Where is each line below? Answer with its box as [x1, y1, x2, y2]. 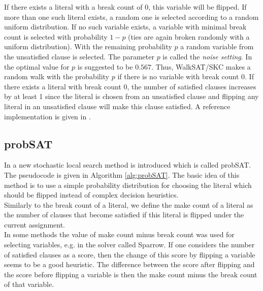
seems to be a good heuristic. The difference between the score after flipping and [4, 259, 255, 270]
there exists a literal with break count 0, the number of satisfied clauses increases [4, 81, 256, 91]
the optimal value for [4, 61, 70, 72]
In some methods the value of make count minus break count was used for [4, 229, 235, 240]
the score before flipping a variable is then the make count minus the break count [4, 269, 257, 279]
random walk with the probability [4, 71, 110, 82]
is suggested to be [77, 61, 133, 72]
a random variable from [180, 41, 254, 52]
